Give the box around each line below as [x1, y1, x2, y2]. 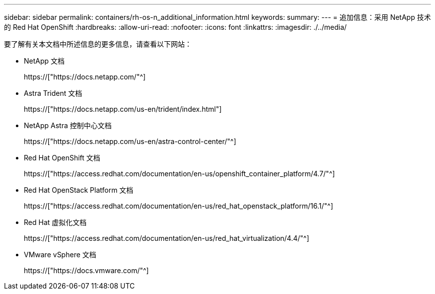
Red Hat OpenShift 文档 [24, 153, 100, 162]
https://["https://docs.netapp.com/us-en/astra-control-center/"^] [24, 137, 236, 146]
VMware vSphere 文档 [24, 250, 96, 259]
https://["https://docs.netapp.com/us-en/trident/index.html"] [24, 105, 222, 113]
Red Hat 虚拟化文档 [24, 218, 87, 226]
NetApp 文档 [24, 57, 65, 65]
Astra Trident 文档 [24, 89, 82, 97]
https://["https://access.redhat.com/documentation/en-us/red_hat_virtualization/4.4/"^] [24, 234, 309, 242]
